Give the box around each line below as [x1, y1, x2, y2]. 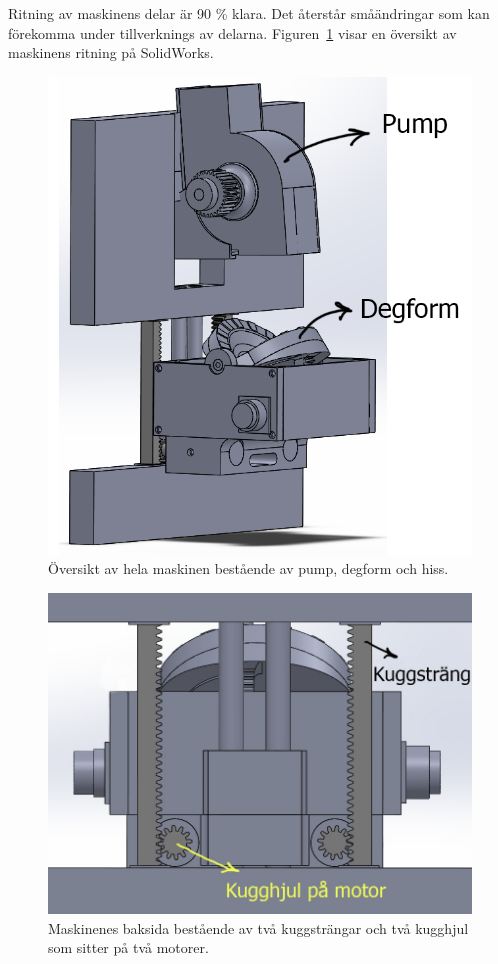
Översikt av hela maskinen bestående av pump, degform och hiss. [48, 558, 449, 579]
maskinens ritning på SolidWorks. [8, 42, 214, 63]
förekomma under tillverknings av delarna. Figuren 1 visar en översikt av [8, 22, 457, 43]
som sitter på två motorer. [48, 937, 209, 958]
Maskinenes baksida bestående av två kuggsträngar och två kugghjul [48, 917, 469, 938]
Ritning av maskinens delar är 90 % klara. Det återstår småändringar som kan [8, 3, 490, 23]
